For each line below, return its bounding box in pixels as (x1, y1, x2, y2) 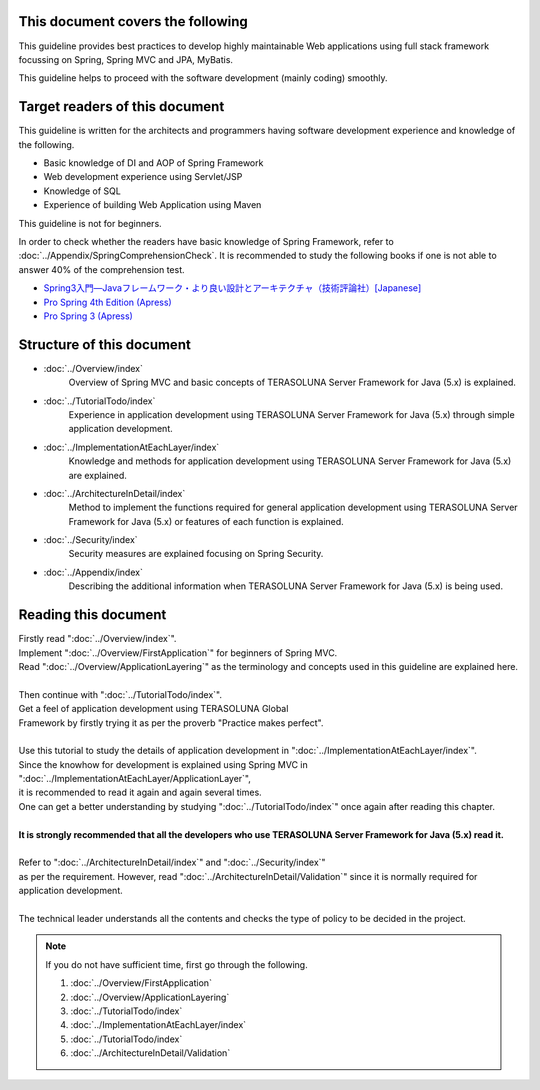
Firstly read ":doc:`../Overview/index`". (18, 633, 177, 645)
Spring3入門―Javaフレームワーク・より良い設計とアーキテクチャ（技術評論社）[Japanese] (43, 282, 422, 294)
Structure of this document (18, 336, 192, 353)
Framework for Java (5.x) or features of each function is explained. (68, 515, 344, 527)
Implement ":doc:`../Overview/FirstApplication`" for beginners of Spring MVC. (18, 646, 338, 659)
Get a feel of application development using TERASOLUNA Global (18, 703, 289, 715)
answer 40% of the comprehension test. (18, 263, 185, 275)
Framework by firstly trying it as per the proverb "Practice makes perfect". (18, 716, 324, 729)
